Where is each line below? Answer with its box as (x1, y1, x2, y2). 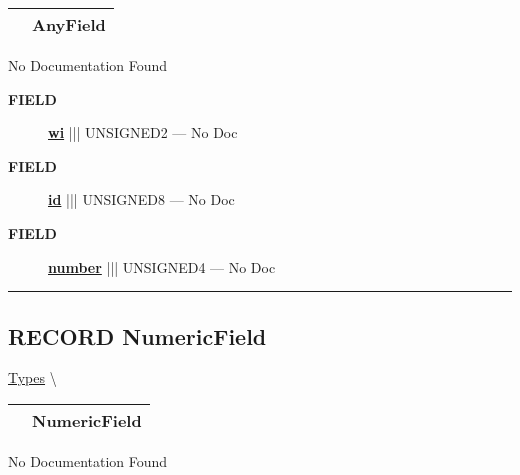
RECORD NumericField (8, 320, 267, 351)
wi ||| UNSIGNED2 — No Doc (48, 122, 238, 143)
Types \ (8, 367, 57, 388)
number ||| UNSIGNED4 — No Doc (48, 256, 276, 277)
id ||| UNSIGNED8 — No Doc (48, 189, 235, 210)
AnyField (32, 13, 106, 36)
